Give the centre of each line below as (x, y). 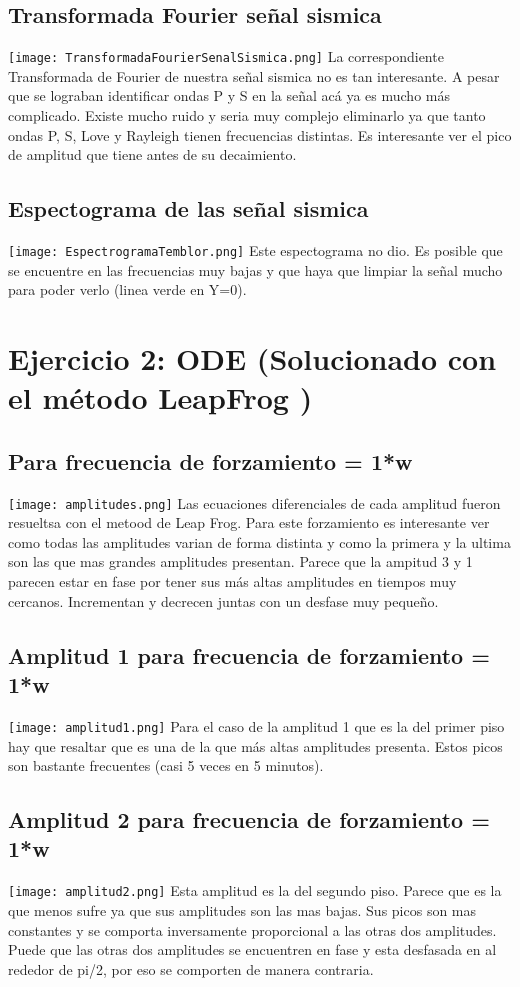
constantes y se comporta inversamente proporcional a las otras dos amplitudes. (252, 929)
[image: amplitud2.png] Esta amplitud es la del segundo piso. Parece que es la (255, 890)
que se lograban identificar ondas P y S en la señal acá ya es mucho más (229, 95)
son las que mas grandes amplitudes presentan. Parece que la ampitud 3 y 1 (240, 561)
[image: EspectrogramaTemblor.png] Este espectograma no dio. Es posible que (255, 250)
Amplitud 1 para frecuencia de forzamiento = (249, 654)
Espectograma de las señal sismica (188, 208)
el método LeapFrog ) (160, 397)
